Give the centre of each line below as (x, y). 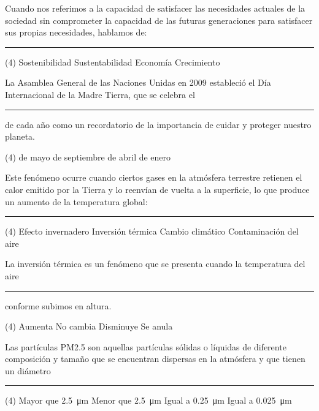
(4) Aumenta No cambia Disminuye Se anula (89, 326)
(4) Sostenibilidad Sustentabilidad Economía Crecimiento (113, 62)
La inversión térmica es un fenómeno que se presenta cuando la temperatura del (155, 264)
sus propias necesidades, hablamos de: (76, 32)
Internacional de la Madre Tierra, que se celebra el (100, 94)
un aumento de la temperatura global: (76, 201)
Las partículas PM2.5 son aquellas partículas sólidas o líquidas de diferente (146, 346)
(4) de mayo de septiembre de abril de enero (88, 156)
